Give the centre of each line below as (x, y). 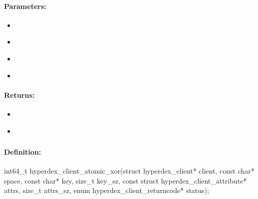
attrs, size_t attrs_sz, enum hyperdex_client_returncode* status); (107, 190)
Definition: (23, 152)
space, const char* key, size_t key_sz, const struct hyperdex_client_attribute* (126, 180)
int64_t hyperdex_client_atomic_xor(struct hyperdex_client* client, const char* (129, 171)
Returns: (19, 95)
